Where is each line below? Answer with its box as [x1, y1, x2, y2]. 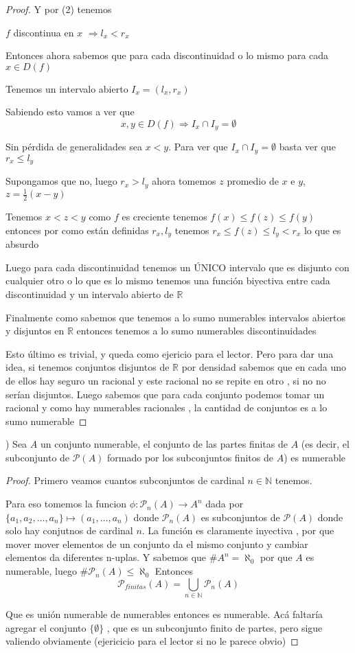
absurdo [5, 237, 39, 251]
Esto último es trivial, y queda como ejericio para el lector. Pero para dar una [5, 346, 334, 360]
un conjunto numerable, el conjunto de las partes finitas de [40, 437, 288, 451]
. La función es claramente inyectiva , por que [141, 523, 334, 538]
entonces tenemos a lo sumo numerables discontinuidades [76, 323, 317, 338]
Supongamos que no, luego [5, 174, 117, 188]
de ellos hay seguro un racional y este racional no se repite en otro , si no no [5, 373, 326, 387]
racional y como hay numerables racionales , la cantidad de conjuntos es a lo [5, 400, 328, 415]
